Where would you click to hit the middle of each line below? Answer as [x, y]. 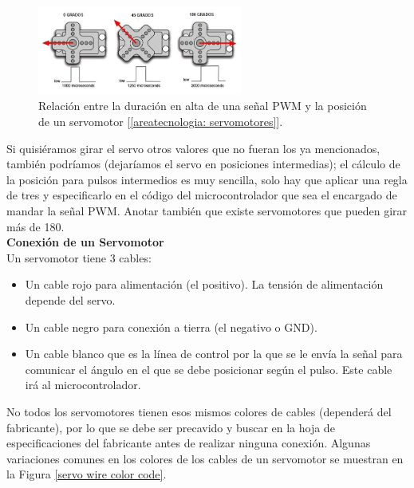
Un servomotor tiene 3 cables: [79, 257]
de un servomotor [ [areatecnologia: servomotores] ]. [161, 122]
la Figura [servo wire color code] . [87, 474]
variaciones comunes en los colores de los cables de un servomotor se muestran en [205, 458]
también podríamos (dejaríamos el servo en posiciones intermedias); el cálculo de [203, 164]
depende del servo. [70, 300]
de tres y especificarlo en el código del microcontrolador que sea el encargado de [202, 195]
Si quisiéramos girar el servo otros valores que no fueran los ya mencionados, [193, 148]
